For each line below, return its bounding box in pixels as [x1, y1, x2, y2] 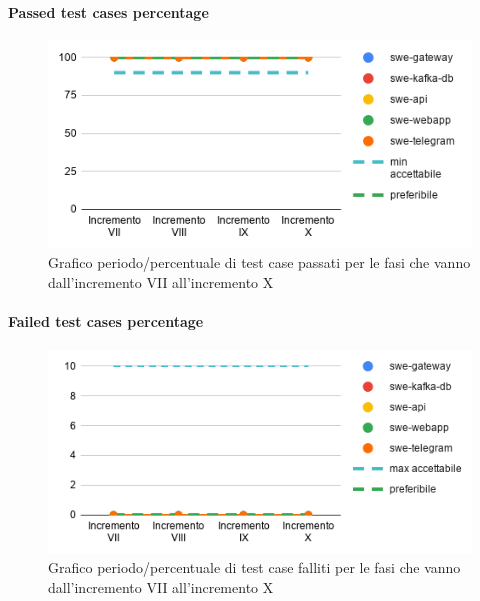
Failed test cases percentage [8, 311, 204, 332]
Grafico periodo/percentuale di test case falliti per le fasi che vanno [48, 557, 461, 578]
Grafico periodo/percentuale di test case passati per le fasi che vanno [48, 252, 471, 273]
